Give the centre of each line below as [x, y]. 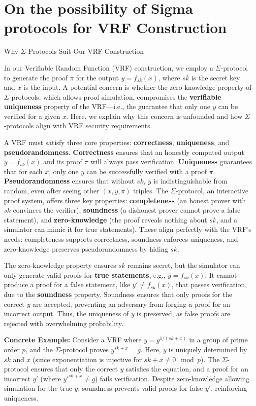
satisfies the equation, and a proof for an [187, 369]
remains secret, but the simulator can [184, 265]
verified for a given [32, 116]
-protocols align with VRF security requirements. [78, 126]
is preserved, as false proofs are [183, 314]
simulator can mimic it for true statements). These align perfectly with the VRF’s [128, 229]
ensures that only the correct [74, 369]
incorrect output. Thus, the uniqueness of [66, 314]
